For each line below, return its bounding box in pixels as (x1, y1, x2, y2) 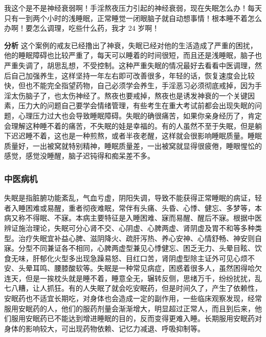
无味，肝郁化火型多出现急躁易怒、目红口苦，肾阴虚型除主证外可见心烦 (11, 252, 248, 263)
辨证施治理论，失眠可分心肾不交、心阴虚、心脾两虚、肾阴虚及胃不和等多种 (4, 222, 255, 233)
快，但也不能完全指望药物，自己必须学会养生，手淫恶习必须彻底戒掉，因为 (4, 80, 255, 91)
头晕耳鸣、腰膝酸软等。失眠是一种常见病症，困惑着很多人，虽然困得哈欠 (18, 263, 262, 273)
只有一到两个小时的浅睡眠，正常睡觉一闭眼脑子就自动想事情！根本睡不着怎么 (4, 12, 262, 23)
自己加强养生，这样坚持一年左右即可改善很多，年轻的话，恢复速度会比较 (11, 70, 255, 81)
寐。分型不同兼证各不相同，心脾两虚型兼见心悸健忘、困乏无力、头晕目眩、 (4, 243, 255, 253)
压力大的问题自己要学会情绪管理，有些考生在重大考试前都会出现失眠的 (18, 100, 255, 111)
